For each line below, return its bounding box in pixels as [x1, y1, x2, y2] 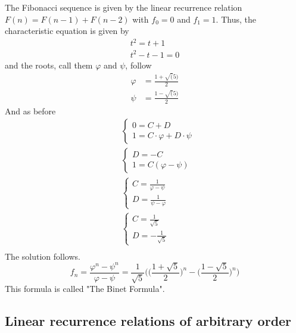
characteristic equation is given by [5, 24, 129, 37]
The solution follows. [5, 250, 80, 262]
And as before [5, 104, 56, 117]
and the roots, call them [5, 58, 93, 71]
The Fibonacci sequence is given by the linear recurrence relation [5, 1, 242, 13]
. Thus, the [216, 13, 256, 25]
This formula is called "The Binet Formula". [5, 282, 165, 295]
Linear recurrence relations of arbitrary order [5, 312, 292, 330]
